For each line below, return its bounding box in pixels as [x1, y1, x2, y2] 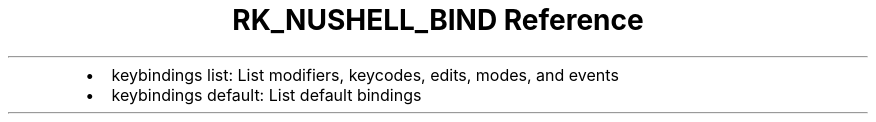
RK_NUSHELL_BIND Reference [232, 3, 644, 37]
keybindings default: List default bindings [111, 84, 422, 105]
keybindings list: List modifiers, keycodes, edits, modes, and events [111, 64, 619, 85]
